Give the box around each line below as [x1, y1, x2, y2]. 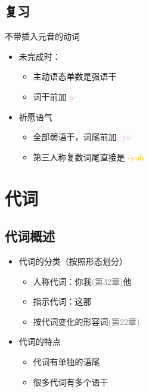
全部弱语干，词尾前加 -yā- [33, 130, 134, 143]
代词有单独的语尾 [33, 355, 100, 367]
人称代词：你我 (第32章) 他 [33, 275, 132, 287]
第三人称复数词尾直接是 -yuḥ [33, 150, 144, 163]
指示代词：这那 [33, 295, 92, 308]
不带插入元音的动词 [5, 30, 80, 42]
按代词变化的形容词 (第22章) [33, 315, 140, 327]
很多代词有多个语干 [33, 375, 108, 388]
